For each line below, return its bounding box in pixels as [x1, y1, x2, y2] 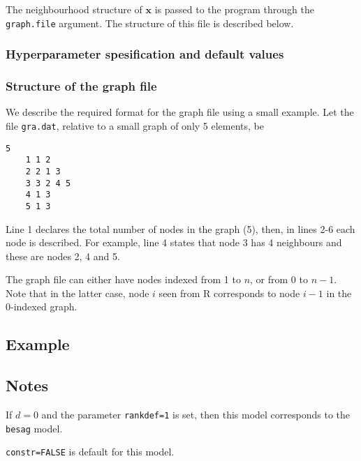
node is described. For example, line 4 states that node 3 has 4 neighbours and [6, 235, 342, 250]
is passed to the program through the [154, 2, 314, 16]
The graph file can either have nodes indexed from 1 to [6, 272, 241, 287]
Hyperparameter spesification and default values [6, 45, 284, 63]
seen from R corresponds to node [159, 285, 300, 300]
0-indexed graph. [6, 299, 78, 314]
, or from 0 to [250, 272, 308, 287]
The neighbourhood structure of [6, 2, 142, 16]
